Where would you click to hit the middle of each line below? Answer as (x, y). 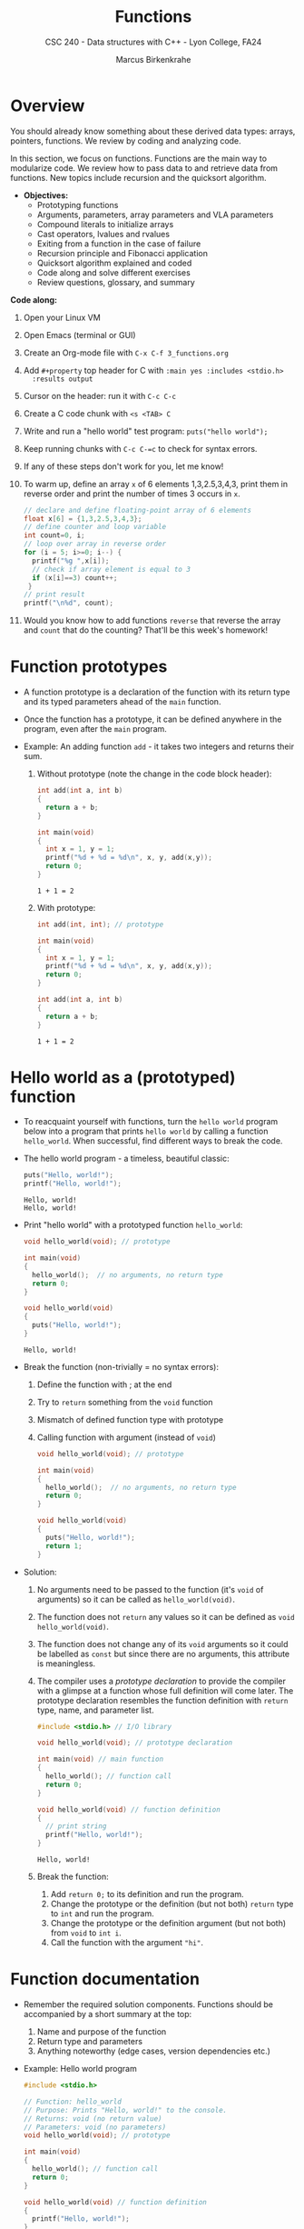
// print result (54, 595)
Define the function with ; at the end (104, 1384)
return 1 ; (64, 1546)
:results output (63, 379)
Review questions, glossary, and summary (116, 282)
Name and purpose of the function (102, 2032)
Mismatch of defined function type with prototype (130, 1419)
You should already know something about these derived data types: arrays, (153, 131)
